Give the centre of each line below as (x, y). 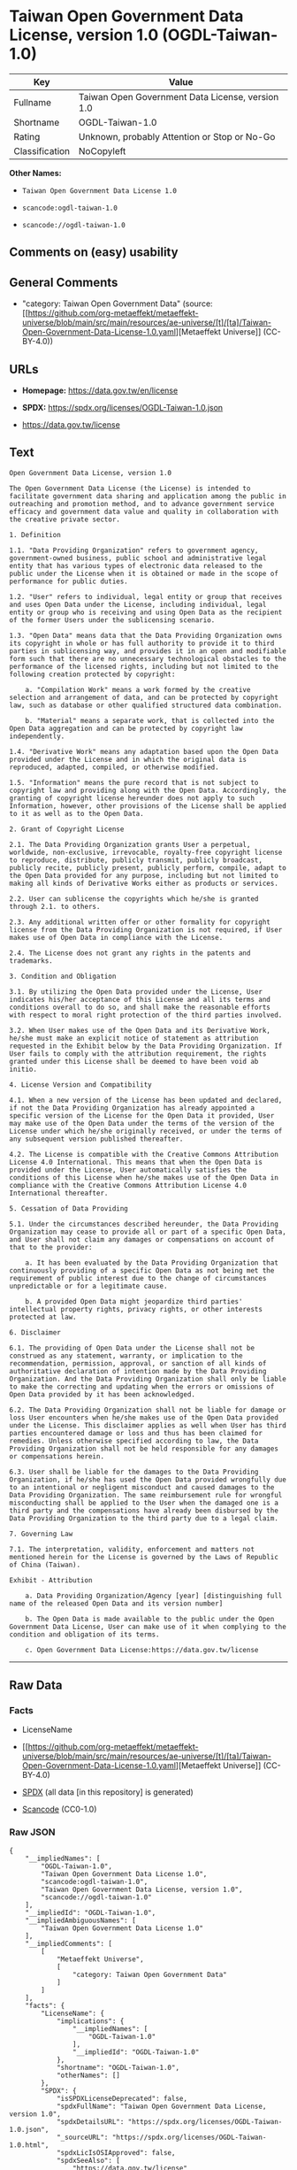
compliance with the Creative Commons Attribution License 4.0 (128, 1185)
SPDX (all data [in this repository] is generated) (108, 1792)
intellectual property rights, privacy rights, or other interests (136, 1309)
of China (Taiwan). (45, 1565)
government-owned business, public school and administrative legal (138, 558)
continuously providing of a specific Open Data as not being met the (142, 1270)
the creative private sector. (65, 519)
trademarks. (31, 961)
